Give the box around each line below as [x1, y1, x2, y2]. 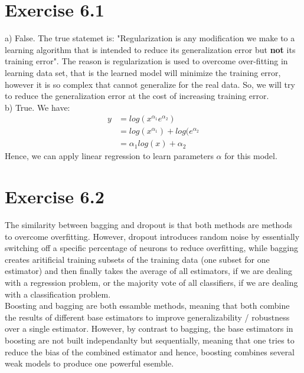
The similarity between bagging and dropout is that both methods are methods [5, 219, 292, 231]
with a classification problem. [5, 288, 111, 300]
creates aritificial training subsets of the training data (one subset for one [5, 253, 270, 265]
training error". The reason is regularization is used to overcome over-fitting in [5, 55, 288, 67]
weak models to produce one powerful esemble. [5, 357, 174, 369]
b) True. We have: [5, 101, 70, 113]
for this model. [224, 150, 277, 162]
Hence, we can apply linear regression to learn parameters [5, 150, 214, 162]
